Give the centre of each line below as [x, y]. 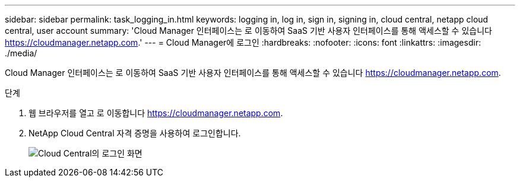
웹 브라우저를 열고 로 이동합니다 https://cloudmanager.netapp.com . [156, 113]
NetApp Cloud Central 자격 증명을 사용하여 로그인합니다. [135, 133]
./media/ [21, 53]
